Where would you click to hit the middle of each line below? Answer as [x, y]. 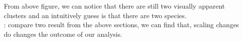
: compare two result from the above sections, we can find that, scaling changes [121, 25]
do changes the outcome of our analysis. [63, 34]
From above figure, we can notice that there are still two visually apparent [114, 6]
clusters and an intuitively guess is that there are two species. [95, 15]
